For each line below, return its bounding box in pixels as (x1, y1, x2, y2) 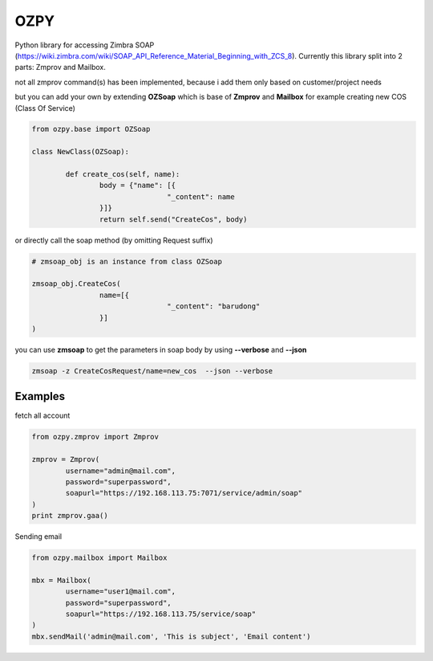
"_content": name (167, 192, 236, 201)
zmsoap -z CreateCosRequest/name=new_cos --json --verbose (31, 366, 273, 375)
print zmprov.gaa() (31, 511, 108, 520)
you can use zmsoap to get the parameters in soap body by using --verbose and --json (14, 345, 307, 354)
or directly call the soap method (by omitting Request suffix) (14, 235, 213, 245)
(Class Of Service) (14, 103, 76, 112)
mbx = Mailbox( (31, 575, 91, 585)
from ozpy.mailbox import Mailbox (31, 553, 168, 562)
